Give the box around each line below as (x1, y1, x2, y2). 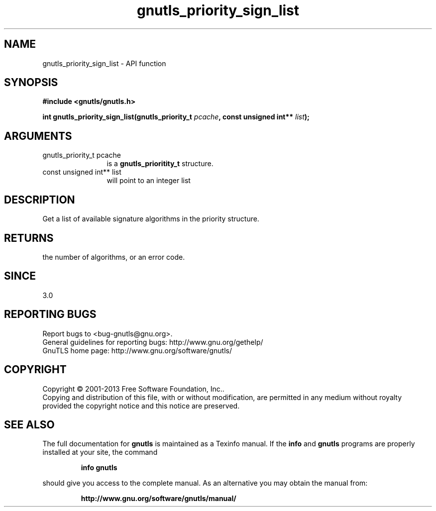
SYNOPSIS (4, 76, 58, 89)
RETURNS (4, 231, 54, 244)
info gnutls (81, 463, 117, 472)
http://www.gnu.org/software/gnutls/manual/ (81, 494, 236, 503)
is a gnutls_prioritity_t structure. (107, 159, 214, 168)
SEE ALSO (4, 418, 55, 431)
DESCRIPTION (4, 193, 75, 206)
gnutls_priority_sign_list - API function (42, 59, 166, 68)
